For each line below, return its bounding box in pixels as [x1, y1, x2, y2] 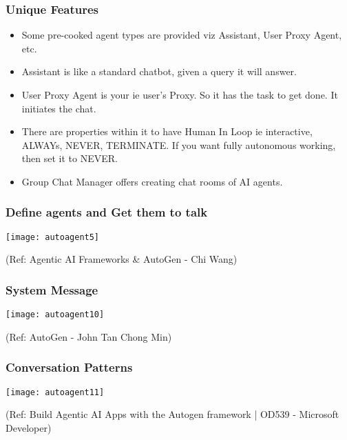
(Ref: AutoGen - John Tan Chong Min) [6, 329, 172, 343]
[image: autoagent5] [6, 232, 100, 242]
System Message [6, 281, 98, 298]
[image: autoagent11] [6, 387, 105, 397]
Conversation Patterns [6, 359, 133, 376]
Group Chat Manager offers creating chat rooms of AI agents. [21, 174, 283, 188]
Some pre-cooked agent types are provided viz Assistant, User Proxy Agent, [21, 28, 342, 42]
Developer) [6, 420, 52, 434]
